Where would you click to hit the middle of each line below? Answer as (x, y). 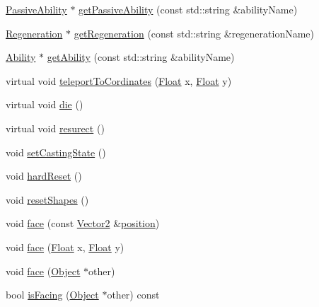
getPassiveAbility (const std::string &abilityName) (188, 9)
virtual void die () (45, 104)
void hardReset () (44, 176)
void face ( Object (43, 271)
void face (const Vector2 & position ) (83, 223)
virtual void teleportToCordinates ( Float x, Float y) (119, 80)
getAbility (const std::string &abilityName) (141, 57)
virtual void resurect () (55, 128)
